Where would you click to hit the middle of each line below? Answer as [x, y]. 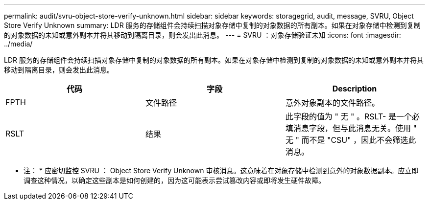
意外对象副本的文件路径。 [332, 103]
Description [355, 89]
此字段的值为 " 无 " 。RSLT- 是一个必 [352, 116]
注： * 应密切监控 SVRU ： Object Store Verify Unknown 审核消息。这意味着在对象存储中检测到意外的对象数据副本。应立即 [221, 170]
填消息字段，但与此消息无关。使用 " [351, 128]
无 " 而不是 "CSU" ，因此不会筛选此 [351, 140]
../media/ [18, 44]
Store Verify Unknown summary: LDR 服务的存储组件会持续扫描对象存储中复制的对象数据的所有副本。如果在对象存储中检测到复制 [212, 25]
